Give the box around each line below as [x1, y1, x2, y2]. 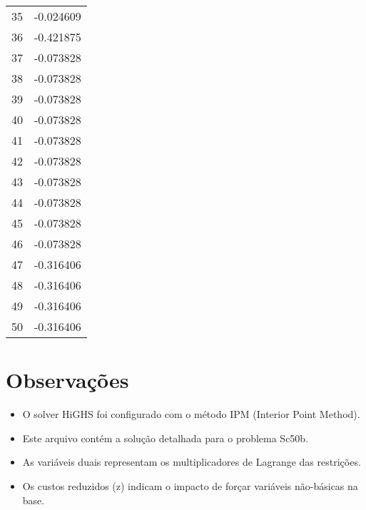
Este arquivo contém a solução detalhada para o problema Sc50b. [22, 430, 309, 445]
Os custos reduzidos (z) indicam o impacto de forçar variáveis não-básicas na [22, 478, 358, 493]
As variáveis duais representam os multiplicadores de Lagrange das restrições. [22, 454, 361, 469]
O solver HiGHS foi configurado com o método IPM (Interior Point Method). [22, 407, 360, 422]
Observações [6, 365, 129, 394]
